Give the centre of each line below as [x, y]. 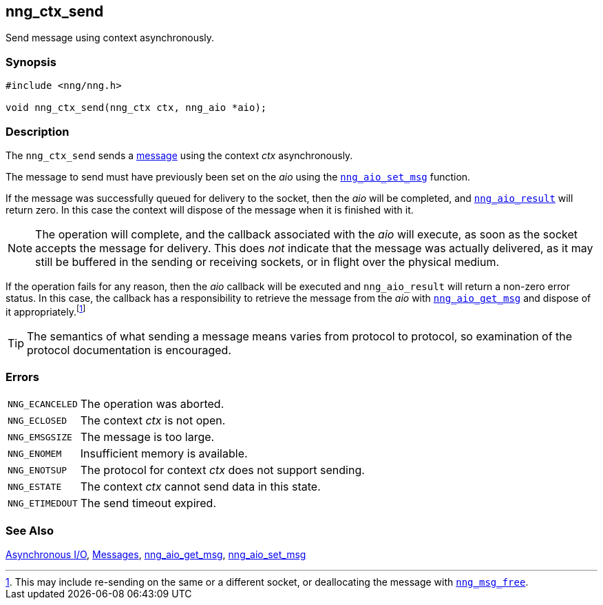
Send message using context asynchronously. [110, 38]
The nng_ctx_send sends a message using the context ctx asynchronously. [179, 155]
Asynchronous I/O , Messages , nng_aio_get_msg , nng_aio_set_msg [156, 555]
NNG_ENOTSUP [38, 470]
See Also [30, 530]
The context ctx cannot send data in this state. [200, 487]
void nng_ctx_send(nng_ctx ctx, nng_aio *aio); [136, 108]
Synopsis [31, 62]
